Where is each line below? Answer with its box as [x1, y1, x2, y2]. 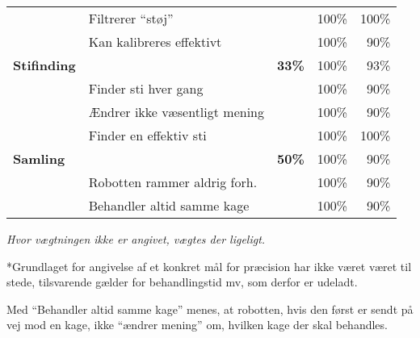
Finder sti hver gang [88, 79, 204, 98]
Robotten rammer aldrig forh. [88, 173, 258, 191]
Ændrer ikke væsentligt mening [88, 102, 264, 121]
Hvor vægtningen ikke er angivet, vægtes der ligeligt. [6, 231, 266, 247]
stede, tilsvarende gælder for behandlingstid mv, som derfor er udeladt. [6, 273, 358, 290]
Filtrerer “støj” [88, 9, 174, 27]
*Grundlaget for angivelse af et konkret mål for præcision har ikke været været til [6, 257, 412, 274]
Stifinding [13, 56, 76, 74]
